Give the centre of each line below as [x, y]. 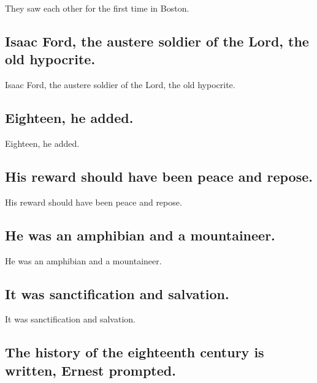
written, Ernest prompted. [90, 370]
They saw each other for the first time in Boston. [97, 8]
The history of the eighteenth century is [135, 352]
